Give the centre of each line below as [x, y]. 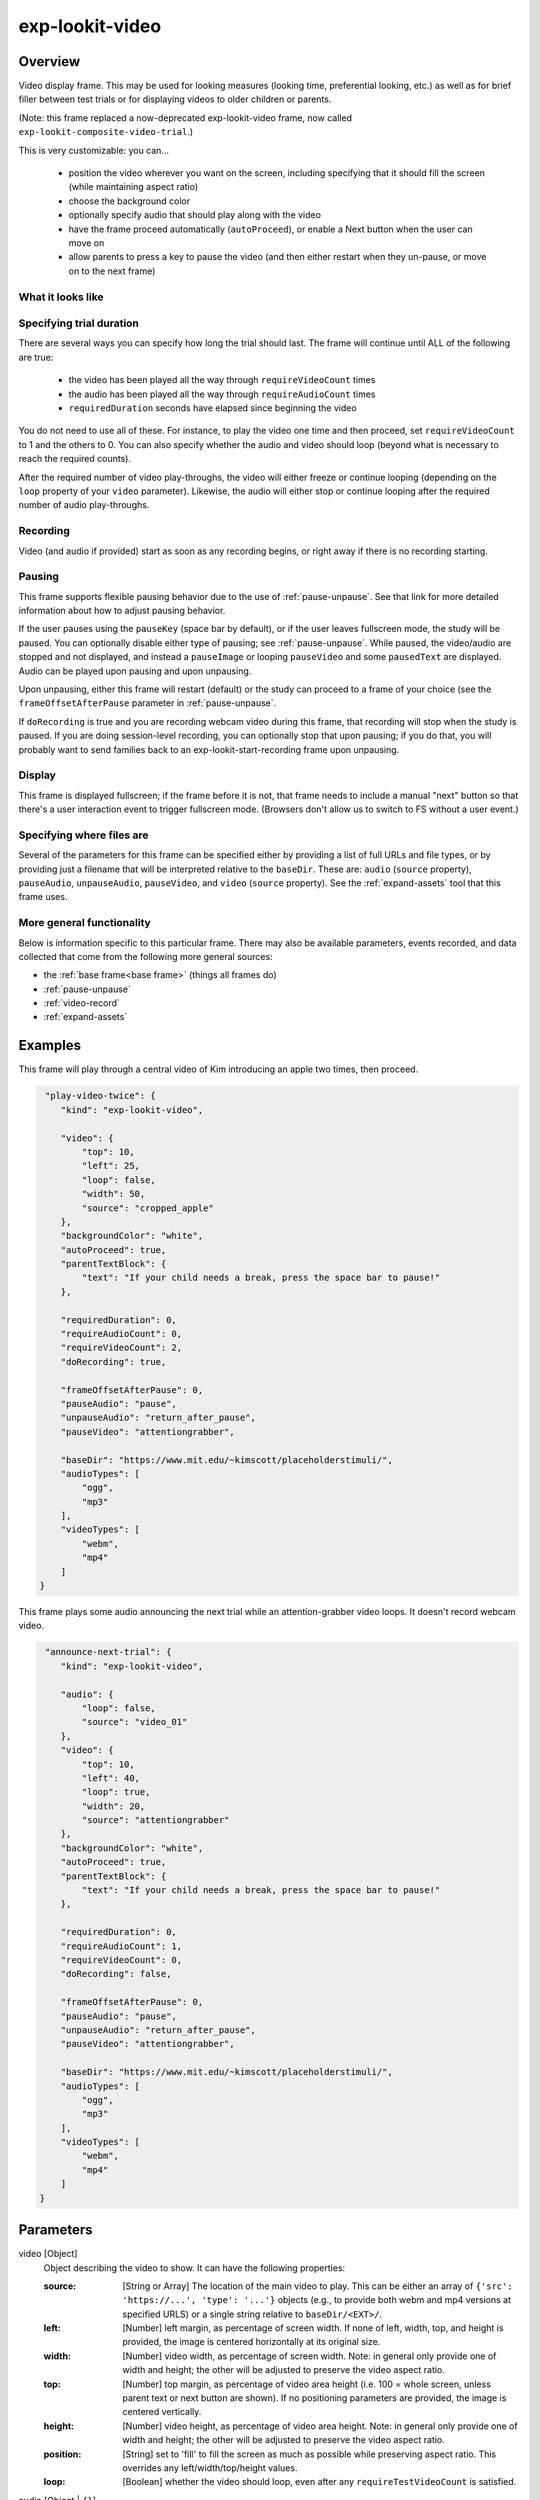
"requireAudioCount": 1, [121, 1946]
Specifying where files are [83, 835]
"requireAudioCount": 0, [121, 1334]
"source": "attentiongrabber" [155, 1820]
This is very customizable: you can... [94, 150]
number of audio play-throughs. [84, 505]
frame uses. [43, 897]
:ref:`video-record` [81, 1003]
